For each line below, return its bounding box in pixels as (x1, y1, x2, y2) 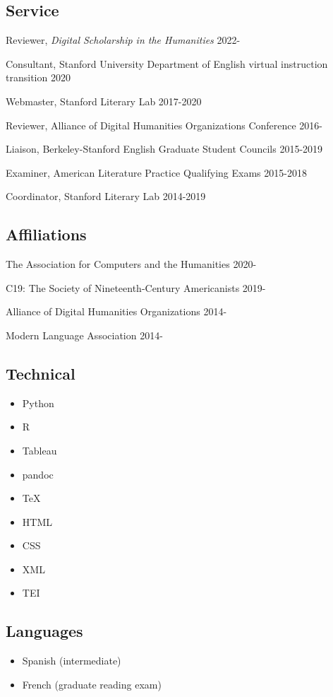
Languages (6, 620, 83, 642)
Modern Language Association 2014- (6, 327, 163, 342)
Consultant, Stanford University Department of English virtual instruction (6, 56, 328, 71)
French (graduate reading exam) (22, 676, 162, 691)
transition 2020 (6, 70, 71, 85)
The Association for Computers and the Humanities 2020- (6, 257, 257, 271)
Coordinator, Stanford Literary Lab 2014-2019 (6, 189, 206, 204)
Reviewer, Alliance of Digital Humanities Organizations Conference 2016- (6, 117, 323, 132)
